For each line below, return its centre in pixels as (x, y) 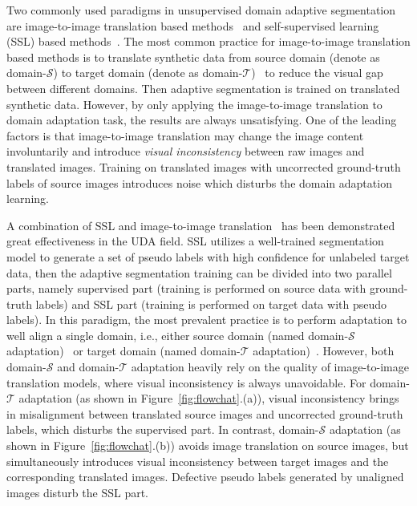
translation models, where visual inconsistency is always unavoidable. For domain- (208, 382)
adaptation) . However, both (324, 351)
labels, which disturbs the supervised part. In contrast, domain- (163, 429)
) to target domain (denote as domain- (148, 73)
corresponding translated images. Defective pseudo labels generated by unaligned (205, 477)
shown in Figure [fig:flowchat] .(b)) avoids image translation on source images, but (208, 445)
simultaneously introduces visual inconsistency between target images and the (198, 461)
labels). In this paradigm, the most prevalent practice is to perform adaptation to (207, 320)
